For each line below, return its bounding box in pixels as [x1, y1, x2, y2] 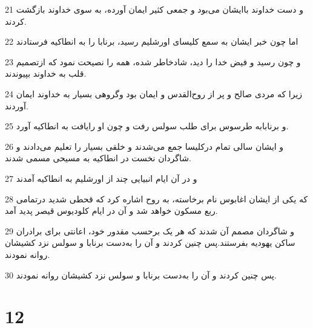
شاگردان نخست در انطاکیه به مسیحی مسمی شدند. [5, 152, 191, 164]
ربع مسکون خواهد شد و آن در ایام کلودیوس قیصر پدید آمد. [5, 204, 218, 217]
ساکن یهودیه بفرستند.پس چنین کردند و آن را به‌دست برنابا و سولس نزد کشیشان [5, 236, 295, 249]
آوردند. [5, 99, 28, 112]
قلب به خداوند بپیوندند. [5, 67, 87, 80]
